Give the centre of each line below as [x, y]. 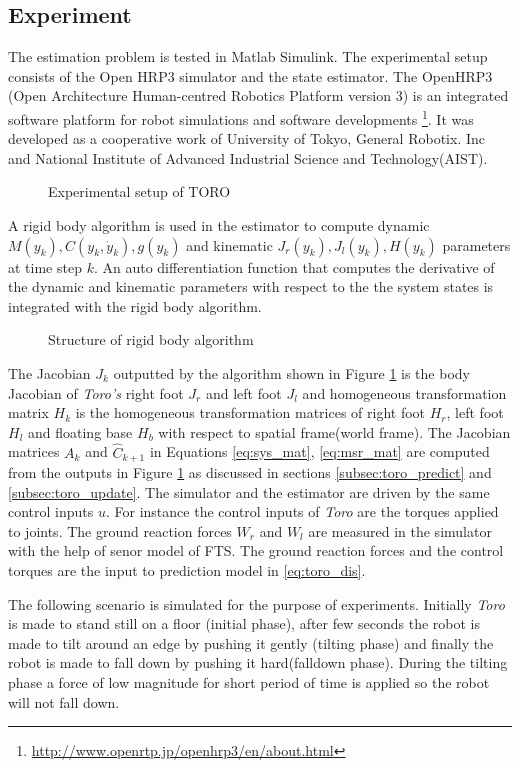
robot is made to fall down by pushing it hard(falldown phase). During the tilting [258, 662]
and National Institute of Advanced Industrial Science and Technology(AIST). [248, 157]
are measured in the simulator [400, 530]
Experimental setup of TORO [139, 191]
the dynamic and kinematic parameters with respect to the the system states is [251, 286]
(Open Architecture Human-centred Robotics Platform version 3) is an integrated [258, 95]
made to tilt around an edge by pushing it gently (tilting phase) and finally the [251, 642]
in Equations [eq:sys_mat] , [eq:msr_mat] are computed [319, 451]
